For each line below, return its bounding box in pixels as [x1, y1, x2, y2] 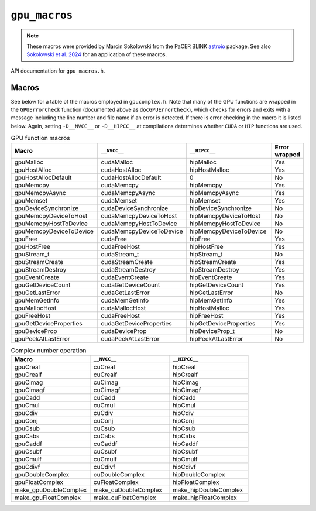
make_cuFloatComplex [93, 493, 156, 502]
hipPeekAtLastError [189, 334, 243, 342]
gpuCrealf [14, 371, 42, 379]
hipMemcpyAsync [189, 188, 239, 197]
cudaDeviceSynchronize [101, 204, 169, 212]
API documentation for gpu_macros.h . [11, 67, 105, 74]
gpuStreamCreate [14, 258, 64, 266]
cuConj [93, 416, 114, 424]
